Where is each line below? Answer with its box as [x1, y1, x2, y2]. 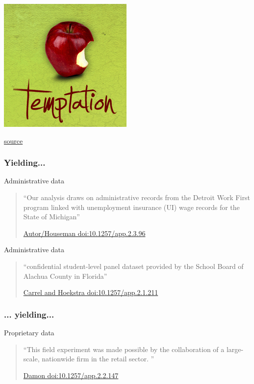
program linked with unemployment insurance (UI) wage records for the [23, 202, 240, 212]
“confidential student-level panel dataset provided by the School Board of [23, 261, 244, 271]
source [4, 135, 23, 146]
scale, [23, 354, 40, 364]
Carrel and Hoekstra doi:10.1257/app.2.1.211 [23, 287, 158, 297]
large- [226, 344, 244, 354]
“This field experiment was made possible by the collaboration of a [23, 344, 225, 354]
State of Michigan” [23, 211, 80, 222]
